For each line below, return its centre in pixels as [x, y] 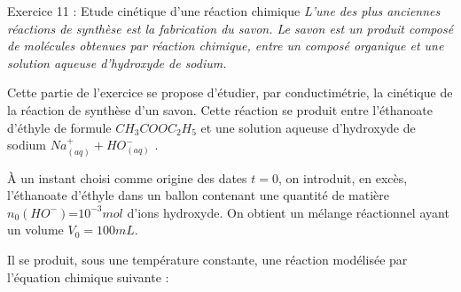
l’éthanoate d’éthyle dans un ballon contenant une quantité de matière [199, 195]
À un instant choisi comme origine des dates [127, 177]
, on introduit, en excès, [343, 177]
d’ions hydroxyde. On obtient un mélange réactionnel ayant [288, 212]
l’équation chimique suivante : [88, 277]
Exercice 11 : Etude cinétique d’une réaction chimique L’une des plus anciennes [224, 11]
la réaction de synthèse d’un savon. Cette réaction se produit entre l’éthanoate [220, 109]
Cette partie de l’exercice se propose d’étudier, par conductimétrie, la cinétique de [230, 92]
